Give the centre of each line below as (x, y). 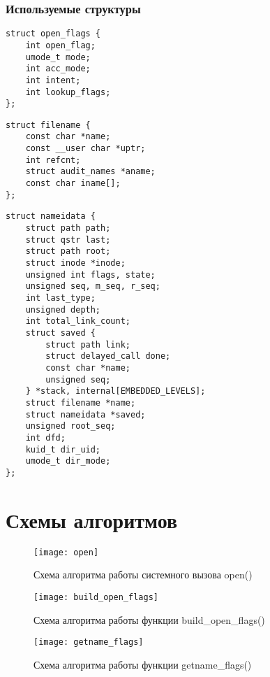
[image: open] (66, 552)
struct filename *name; (81, 402)
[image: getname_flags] (89, 642)
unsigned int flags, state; (90, 275)
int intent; (53, 80)
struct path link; (88, 344)
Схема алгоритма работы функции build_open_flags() (149, 619)
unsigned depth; (63, 309)
